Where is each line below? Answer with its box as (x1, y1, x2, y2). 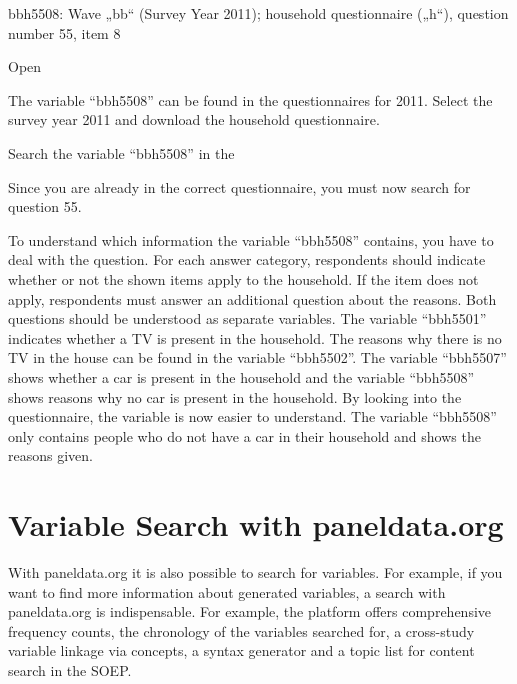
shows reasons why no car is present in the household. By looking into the (8, 386, 462, 407)
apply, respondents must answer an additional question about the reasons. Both (8, 288, 497, 309)
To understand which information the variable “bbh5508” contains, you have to (8, 229, 494, 250)
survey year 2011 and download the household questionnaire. (8, 109, 380, 130)
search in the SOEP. (8, 659, 132, 680)
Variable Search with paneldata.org (8, 504, 504, 545)
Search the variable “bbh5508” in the (8, 142, 235, 163)
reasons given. (8, 445, 93, 466)
